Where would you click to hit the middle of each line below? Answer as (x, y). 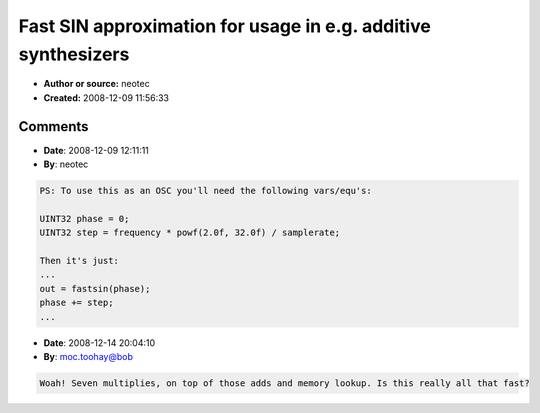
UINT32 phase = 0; (84, 218)
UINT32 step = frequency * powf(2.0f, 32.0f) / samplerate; (190, 233)
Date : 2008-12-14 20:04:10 (99, 342)
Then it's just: (79, 260)
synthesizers (74, 54)
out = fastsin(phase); (95, 288)
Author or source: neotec (96, 84)
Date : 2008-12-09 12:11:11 (96, 150)
